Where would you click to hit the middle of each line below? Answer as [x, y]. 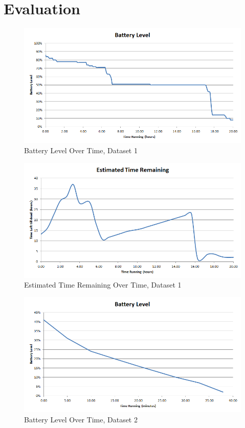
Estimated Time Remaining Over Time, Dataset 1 [103, 285]
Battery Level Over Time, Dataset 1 [81, 150]
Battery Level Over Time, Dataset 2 [81, 419]
